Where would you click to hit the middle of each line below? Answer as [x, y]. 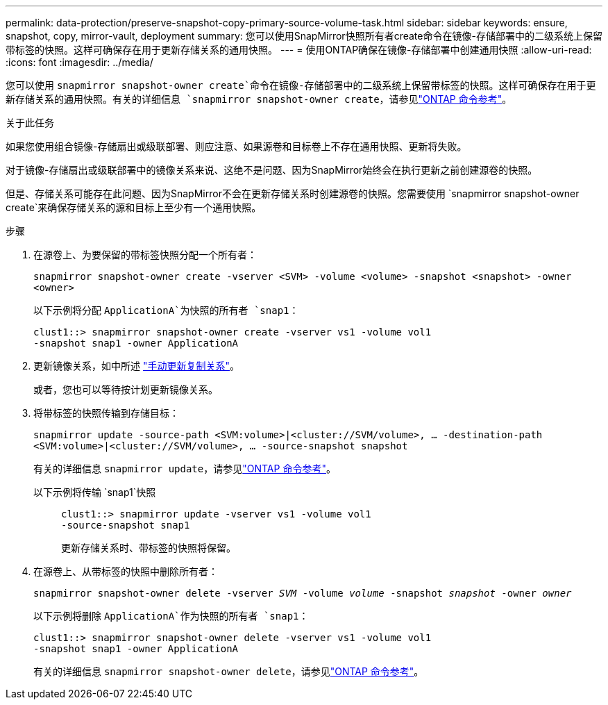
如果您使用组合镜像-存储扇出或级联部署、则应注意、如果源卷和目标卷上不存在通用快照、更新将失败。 [236, 146]
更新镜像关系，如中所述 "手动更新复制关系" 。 [136, 366]
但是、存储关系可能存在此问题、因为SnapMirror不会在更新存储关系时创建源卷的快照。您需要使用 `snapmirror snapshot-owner [293, 193]
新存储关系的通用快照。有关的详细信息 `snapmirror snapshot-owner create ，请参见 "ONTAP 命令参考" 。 [259, 99]
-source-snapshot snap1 [126, 525]
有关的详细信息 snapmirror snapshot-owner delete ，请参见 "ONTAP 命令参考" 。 [229, 671]
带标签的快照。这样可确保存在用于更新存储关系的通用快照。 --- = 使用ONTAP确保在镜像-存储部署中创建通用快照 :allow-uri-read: [299, 50]
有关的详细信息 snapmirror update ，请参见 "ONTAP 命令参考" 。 [185, 468]
